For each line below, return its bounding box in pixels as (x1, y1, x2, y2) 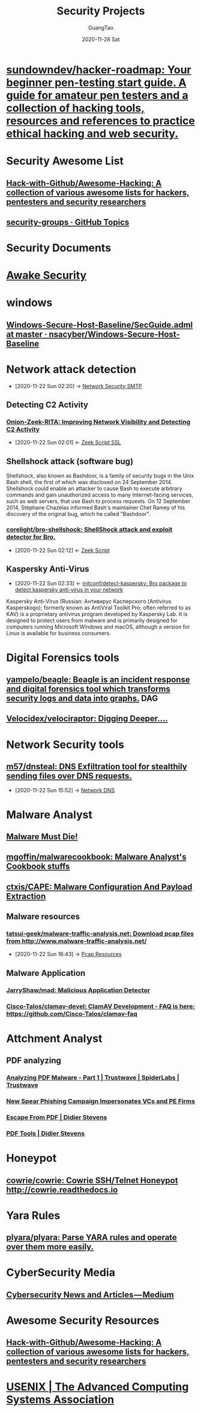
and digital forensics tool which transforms (6, 684, 171, 694)
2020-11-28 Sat (82, 35, 120, 43)
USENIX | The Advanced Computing (6, 1380, 189, 1394)
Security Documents (6, 241, 112, 255)
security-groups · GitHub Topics (6, 217, 130, 227)
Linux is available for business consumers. (6, 630, 111, 637)
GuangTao (88, 24, 114, 31)
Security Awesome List (6, 154, 124, 168)
